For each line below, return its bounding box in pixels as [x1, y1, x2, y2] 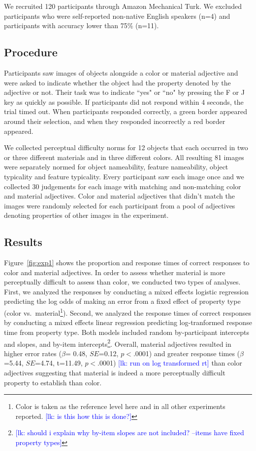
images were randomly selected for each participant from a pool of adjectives [4, 200, 235, 210]
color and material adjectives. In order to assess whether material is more [4, 267, 225, 277]
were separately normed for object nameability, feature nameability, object [4, 162, 228, 172]
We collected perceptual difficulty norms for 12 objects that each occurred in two [4, 142, 248, 153]
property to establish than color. [4, 377, 102, 387]
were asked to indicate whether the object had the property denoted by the [4, 77, 231, 87]
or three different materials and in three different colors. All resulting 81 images [4, 152, 244, 162]
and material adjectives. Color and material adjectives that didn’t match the [4, 191, 235, 201]
